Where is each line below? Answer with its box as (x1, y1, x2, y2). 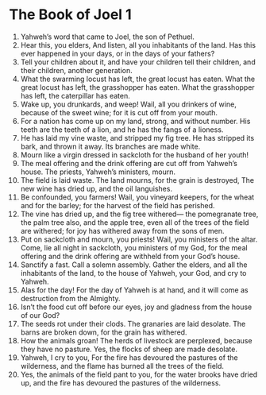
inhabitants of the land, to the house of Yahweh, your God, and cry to (20, 268, 247, 277)
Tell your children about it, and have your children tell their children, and (20, 57, 256, 67)
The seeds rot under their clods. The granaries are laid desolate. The (20, 319, 246, 328)
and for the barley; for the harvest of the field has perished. (20, 200, 215, 210)
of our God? (20, 310, 60, 319)
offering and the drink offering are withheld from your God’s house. (20, 251, 241, 261)
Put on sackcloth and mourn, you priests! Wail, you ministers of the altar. (20, 234, 258, 244)
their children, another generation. (20, 65, 133, 75)
